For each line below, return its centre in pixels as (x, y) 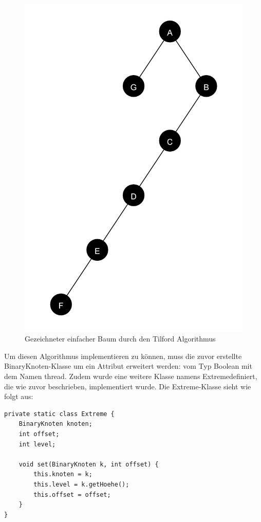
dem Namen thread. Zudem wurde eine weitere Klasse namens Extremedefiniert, (131, 376)
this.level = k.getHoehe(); (81, 484)
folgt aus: (19, 396)
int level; (37, 444)
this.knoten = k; (63, 474)
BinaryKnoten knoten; (55, 424)
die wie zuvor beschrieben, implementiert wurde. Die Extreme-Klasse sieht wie (128, 386)
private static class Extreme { (59, 414)
